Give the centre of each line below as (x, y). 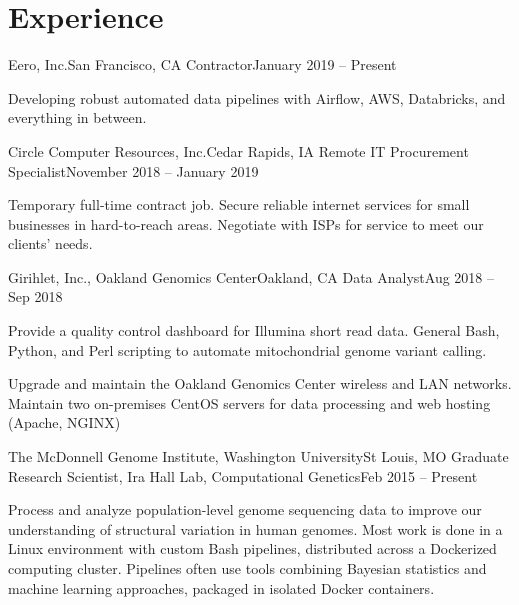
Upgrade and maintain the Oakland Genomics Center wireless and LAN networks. (260, 383)
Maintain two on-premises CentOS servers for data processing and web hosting (249, 402)
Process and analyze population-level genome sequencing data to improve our (245, 509)
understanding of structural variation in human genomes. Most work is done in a (255, 528)
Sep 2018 (35, 296)
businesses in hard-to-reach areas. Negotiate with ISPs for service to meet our (246, 223)
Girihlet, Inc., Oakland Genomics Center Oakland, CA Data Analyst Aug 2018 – (251, 276)
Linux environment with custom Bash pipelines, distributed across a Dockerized (252, 548)
